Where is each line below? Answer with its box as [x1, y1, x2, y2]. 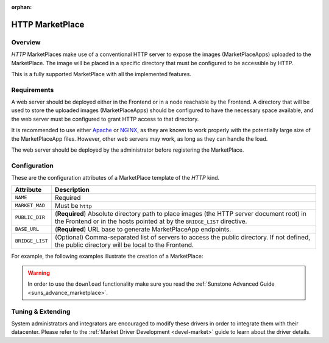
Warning [27, 269, 50, 277]
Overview [11, 38, 41, 46]
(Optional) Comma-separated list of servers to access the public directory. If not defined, [55, 233, 311, 241]
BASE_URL [15, 226, 40, 233]
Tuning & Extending [11, 307, 71, 316]
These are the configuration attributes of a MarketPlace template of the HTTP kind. [11, 174, 220, 182]
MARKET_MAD [15, 202, 46, 209]
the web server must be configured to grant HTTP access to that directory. [11, 115, 199, 122]
